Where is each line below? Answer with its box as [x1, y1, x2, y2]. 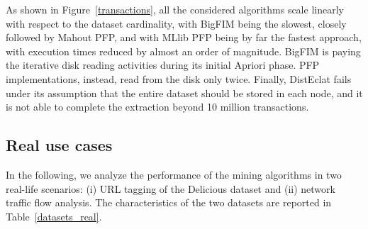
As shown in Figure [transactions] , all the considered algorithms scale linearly [6, 2, 344, 16]
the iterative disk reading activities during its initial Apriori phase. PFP [6, 57, 320, 72]
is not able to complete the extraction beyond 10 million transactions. [6, 99, 309, 114]
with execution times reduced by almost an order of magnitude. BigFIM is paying [6, 43, 361, 58]
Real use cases [6, 134, 113, 156]
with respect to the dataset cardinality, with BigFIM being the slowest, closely [6, 16, 347, 30]
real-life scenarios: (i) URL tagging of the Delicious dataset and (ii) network [6, 181, 335, 196]
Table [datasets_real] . [6, 208, 102, 223]
